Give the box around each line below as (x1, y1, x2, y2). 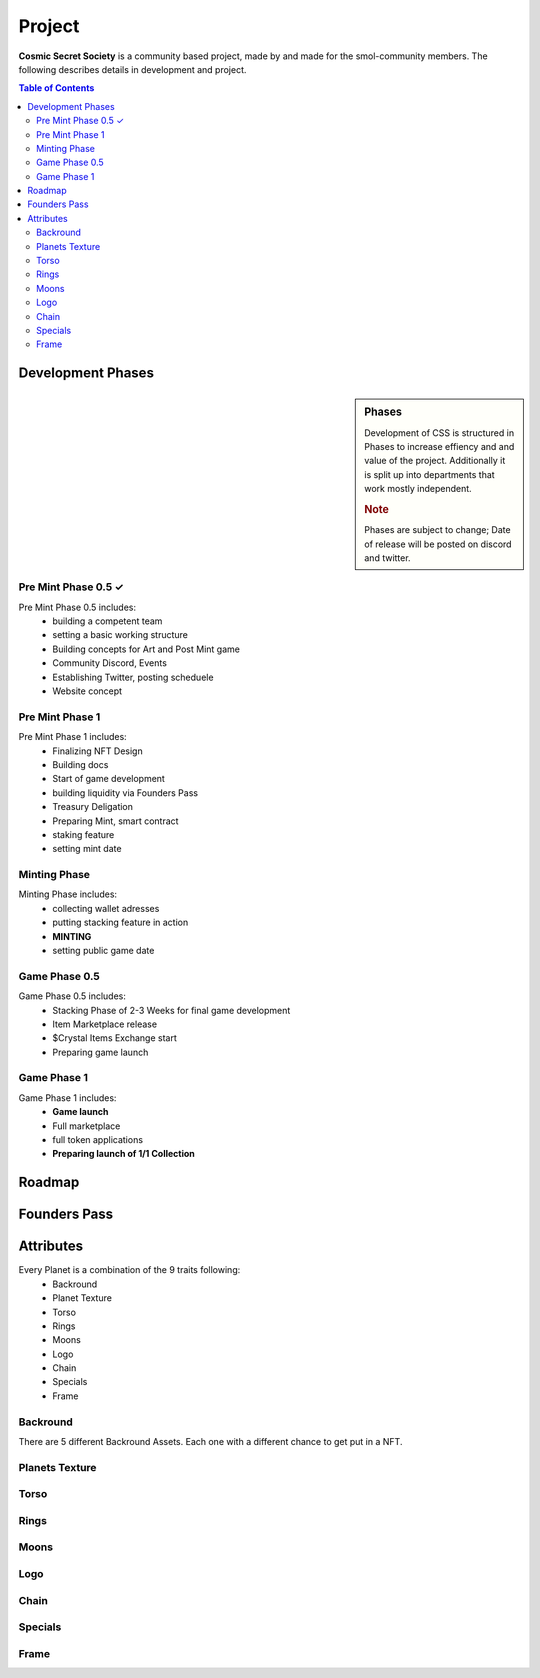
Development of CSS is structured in (364, 426, 515, 439)
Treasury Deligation (52, 801, 134, 813)
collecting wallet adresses (52, 902, 160, 914)
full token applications (52, 1134, 144, 1146)
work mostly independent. (364, 483, 472, 495)
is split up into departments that (364, 468, 495, 480)
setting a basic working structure (52, 629, 189, 641)
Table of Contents (18, 82, 95, 94)
